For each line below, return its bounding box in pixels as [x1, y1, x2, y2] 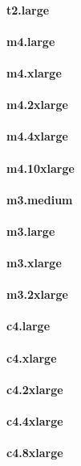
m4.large [6, 32, 55, 49]
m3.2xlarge [6, 286, 68, 303]
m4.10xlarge [6, 159, 75, 176]
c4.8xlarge [6, 444, 63, 461]
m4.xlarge [6, 64, 62, 81]
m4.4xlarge [6, 128, 68, 145]
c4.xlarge [6, 349, 57, 366]
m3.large [6, 222, 55, 239]
